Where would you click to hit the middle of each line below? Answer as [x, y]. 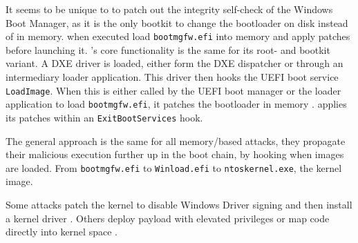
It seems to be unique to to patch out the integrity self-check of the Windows [169, 9]
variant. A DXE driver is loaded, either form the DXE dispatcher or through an [175, 63]
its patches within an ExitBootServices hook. [104, 117]
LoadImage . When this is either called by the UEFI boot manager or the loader [173, 90]
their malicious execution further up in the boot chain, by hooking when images [175, 154]
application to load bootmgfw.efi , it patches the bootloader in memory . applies [176, 104]
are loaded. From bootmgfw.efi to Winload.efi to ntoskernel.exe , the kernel [174, 167]
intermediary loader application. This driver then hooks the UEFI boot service [172, 77]
